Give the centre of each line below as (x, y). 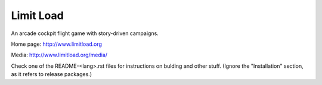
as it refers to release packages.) (52, 74)
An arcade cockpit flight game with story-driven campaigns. (85, 33)
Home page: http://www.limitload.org (57, 44)
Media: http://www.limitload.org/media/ (59, 55)
